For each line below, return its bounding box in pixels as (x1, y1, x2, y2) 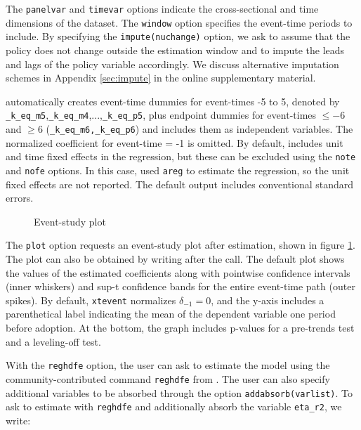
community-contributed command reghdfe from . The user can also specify (6, 371, 330, 386)
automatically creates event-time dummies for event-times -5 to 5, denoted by (6, 93, 340, 108)
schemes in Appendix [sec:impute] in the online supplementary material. (6, 70, 316, 85)
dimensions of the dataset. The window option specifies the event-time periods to (6, 15, 353, 30)
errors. (6, 190, 34, 205)
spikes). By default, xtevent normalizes (6, 292, 176, 307)
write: (6, 412, 31, 427)
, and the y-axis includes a (211, 292, 324, 307)
